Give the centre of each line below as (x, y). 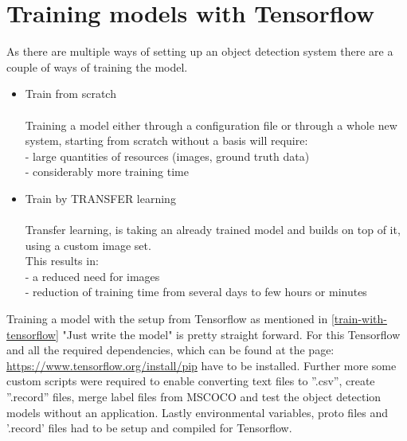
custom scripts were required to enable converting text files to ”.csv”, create (191, 381)
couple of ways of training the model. (97, 66)
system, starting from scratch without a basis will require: (166, 140)
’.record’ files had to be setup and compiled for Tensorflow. (149, 428)
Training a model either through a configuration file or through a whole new (211, 125)
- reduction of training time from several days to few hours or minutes (196, 292)
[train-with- (359, 319)
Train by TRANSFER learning (100, 198)
